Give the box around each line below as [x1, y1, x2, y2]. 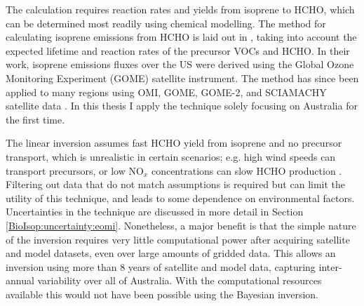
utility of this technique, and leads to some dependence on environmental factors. [6, 190, 355, 205]
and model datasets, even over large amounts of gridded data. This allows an [6, 246, 336, 260]
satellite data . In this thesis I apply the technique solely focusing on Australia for [6, 98, 358, 113]
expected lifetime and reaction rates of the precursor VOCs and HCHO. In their [6, 43, 350, 58]
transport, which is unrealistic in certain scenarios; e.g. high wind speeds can [6, 149, 336, 164]
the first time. [6, 112, 65, 126]
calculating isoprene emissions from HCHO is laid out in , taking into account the [6, 29, 357, 44]
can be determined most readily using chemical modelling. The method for [6, 15, 326, 30]
